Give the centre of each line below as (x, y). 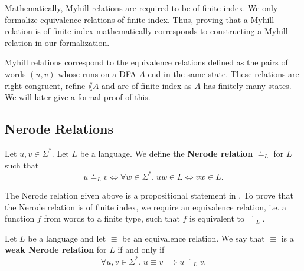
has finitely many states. (247, 85)
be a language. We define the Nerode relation (166, 153)
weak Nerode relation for (56, 249)
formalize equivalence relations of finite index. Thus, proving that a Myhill (140, 19)
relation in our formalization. (57, 42)
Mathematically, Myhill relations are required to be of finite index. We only (141, 8)
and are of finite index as (147, 85)
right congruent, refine (45, 85)
